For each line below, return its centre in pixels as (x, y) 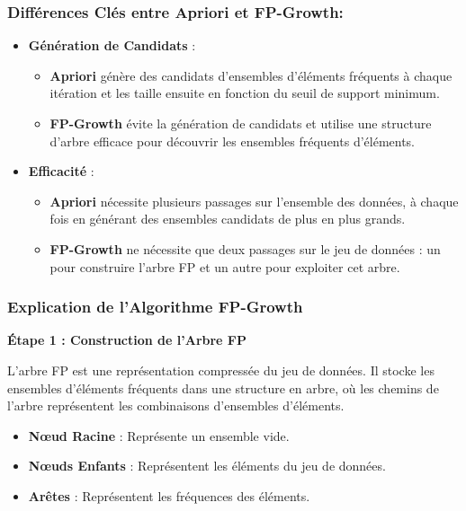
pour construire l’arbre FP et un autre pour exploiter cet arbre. (225, 266)
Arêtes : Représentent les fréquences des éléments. (169, 495)
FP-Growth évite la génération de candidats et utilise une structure (241, 123)
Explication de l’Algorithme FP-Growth (155, 307)
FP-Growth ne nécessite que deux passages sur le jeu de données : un (245, 248)
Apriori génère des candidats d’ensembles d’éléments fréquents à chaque (251, 75)
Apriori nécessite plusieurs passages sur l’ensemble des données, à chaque (254, 201)
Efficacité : (61, 171)
